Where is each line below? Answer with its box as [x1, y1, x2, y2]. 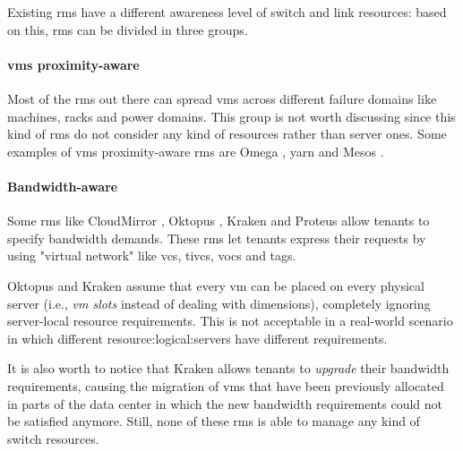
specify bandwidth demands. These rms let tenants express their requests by [7, 228, 426, 247]
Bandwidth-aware [7, 176, 118, 195]
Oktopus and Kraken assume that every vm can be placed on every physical [7, 276, 424, 294]
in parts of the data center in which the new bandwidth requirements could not [7, 394, 443, 413]
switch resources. [7, 429, 99, 447]
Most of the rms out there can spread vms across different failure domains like [7, 89, 437, 107]
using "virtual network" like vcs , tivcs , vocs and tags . [7, 246, 296, 265]
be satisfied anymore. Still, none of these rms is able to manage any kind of [7, 412, 420, 430]
